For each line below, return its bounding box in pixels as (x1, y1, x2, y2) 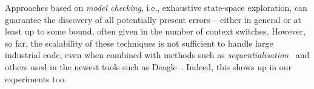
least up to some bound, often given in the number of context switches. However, (5, 25, 306, 38)
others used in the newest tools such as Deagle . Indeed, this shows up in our (5, 60, 292, 73)
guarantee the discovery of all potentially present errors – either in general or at (5, 13, 302, 25)
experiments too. (5, 72, 67, 85)
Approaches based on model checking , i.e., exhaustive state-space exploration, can (5, 1, 307, 13)
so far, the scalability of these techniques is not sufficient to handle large (5, 36, 273, 49)
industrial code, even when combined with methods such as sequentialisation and (5, 48, 310, 61)
